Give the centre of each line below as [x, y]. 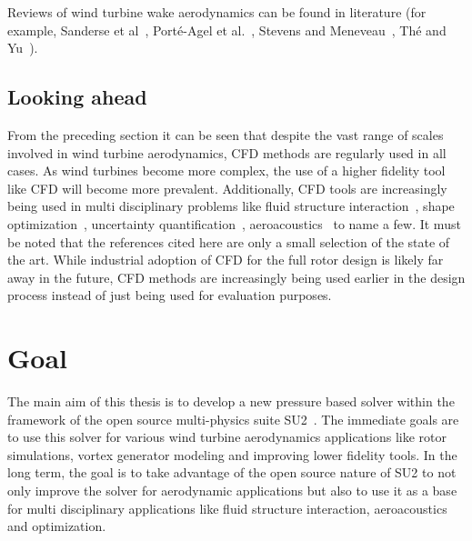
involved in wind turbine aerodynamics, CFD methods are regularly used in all [227, 152]
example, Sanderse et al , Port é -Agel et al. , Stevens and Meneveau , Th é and [227, 30]
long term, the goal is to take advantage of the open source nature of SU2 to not [232, 472]
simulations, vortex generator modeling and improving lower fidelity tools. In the [232, 454]
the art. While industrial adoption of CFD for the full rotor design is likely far [226, 260]
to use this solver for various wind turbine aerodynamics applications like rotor [227, 437]
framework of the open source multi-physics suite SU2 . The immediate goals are [233, 419]
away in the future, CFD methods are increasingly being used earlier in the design [236, 277]
